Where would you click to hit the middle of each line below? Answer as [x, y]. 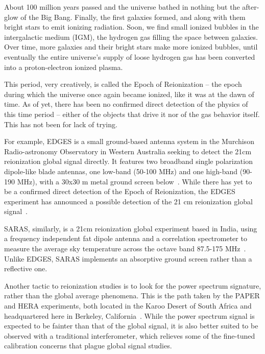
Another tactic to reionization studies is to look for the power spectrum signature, [133, 285]
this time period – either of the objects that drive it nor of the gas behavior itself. [132, 114]
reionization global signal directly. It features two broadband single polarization [128, 161]
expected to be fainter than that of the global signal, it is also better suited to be [131, 326]
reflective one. [26, 268]
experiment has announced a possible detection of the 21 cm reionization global [128, 201]
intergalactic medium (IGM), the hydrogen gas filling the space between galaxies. [131, 37]
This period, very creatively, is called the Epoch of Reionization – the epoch [123, 84]
